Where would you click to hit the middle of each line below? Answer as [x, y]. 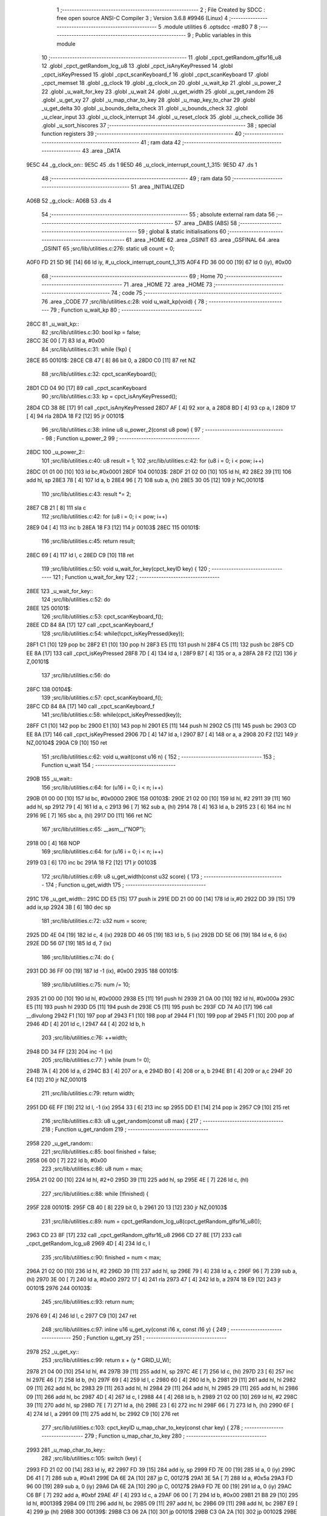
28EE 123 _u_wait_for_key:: [60, 591]
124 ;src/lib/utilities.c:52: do [76, 600]
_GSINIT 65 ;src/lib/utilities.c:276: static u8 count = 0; [108, 248]
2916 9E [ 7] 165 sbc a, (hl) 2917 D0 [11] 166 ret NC [89, 815]
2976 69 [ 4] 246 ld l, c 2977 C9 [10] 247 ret [81, 1315]
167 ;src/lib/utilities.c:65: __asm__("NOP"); [94, 829]
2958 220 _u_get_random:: [60, 1143]
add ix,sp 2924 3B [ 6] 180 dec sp [69, 907]
